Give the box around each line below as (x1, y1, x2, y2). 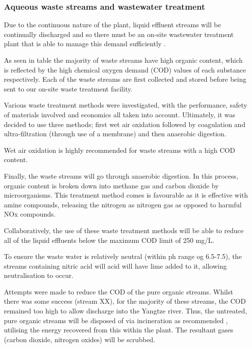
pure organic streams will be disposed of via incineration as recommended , (4, 315, 228, 325)
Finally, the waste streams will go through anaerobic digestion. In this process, (4, 170, 238, 181)
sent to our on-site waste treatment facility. (4, 83, 133, 93)
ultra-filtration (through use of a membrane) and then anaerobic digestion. (4, 128, 226, 139)
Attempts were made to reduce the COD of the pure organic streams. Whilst (4, 286, 234, 296)
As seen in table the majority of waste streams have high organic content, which (4, 55, 243, 65)
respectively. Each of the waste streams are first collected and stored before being (4, 74, 247, 84)
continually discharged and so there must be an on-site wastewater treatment (4, 29, 234, 39)
